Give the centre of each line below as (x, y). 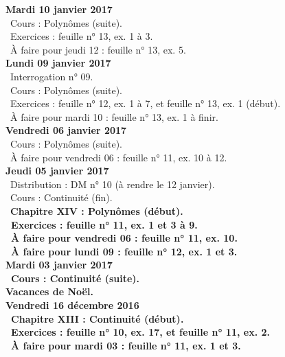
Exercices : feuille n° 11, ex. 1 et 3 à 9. (104, 224)
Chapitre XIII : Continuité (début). (98, 318)
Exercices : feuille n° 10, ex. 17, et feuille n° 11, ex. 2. (140, 332)
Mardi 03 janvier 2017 (59, 265)
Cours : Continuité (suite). (76, 278)
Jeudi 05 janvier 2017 (57, 171)
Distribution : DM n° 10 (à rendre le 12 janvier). (112, 184)
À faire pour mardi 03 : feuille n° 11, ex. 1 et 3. (126, 345)
